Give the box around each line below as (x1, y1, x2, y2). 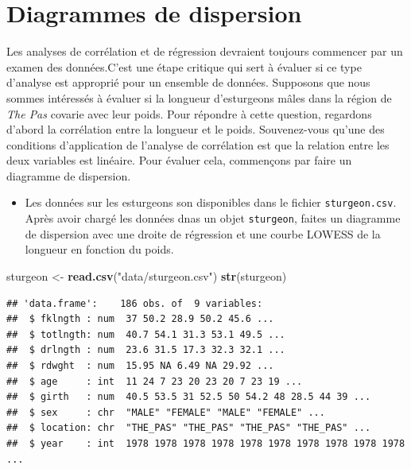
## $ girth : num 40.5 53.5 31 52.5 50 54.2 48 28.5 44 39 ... (6, 391, 371, 403)
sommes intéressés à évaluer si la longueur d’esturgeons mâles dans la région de (6, 89, 392, 106)
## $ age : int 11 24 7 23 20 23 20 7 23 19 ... (6, 375, 303, 387)
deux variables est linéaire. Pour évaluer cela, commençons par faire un (6, 152, 352, 169)
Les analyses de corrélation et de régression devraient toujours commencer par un (6, 43, 403, 60)
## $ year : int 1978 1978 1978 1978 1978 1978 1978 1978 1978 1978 (6, 437, 405, 449)
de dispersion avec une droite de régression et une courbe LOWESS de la (25, 225, 381, 242)
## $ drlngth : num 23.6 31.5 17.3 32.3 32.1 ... (6, 344, 285, 356)
